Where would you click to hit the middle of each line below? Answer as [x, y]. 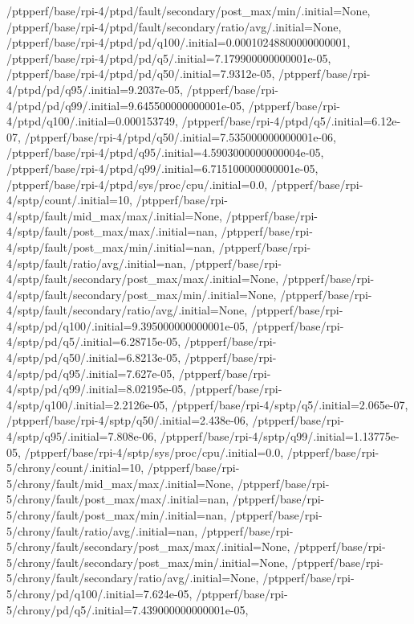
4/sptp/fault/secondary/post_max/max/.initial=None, [143, 279]
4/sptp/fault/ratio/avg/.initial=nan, [96, 263]
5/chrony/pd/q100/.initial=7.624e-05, [99, 593]
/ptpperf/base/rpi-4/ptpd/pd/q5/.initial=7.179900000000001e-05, [169, 57]
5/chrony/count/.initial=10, [75, 468]
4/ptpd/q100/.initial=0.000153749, [92, 121]
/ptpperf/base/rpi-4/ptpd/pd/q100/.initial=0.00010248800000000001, [179, 42]
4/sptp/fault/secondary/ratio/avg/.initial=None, [127, 310]
